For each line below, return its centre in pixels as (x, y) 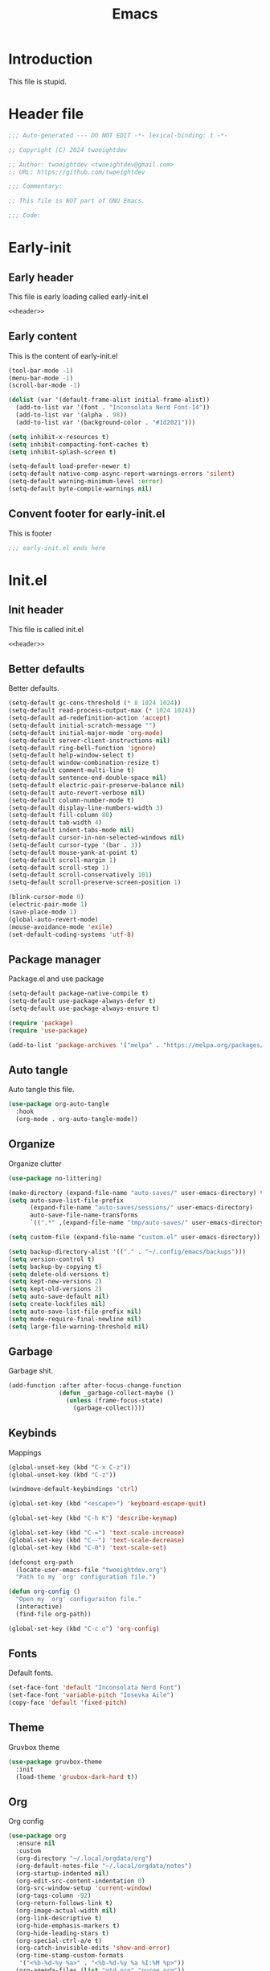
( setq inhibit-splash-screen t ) (62, 452)
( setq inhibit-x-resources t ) (59, 437)
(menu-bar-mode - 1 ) (41, 378)
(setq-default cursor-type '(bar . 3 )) (75, 845)
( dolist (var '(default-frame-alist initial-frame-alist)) (109, 400)
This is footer (30, 533)
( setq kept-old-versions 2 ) (55, 1289)
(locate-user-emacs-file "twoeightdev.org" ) (91, 1570)
